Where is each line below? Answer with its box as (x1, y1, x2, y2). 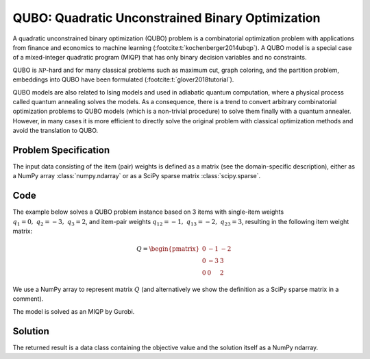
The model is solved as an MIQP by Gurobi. (12, 307, 135, 315)
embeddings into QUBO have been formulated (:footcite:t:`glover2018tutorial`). (12, 75, 234, 84)
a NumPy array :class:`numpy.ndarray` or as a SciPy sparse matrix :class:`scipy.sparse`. (12, 172, 260, 180)
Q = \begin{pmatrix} (136, 245, 200, 253)
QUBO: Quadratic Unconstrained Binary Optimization (12, 10, 321, 25)
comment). (12, 295, 44, 303)
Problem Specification (12, 144, 110, 156)
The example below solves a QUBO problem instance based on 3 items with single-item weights (12, 208, 284, 216)
